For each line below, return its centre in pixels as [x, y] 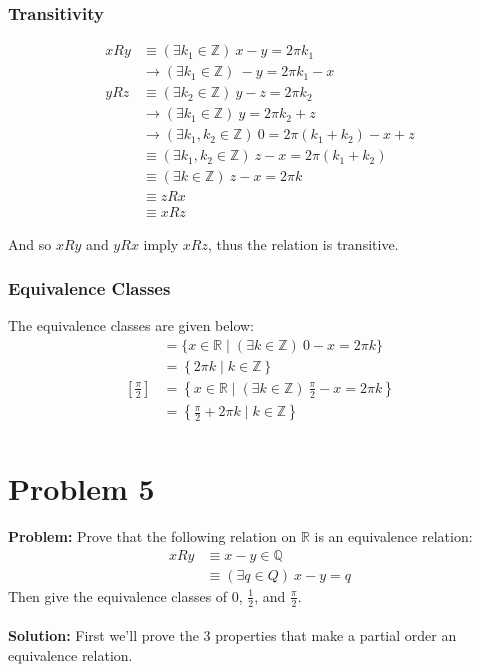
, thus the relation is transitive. [303, 243]
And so [30, 243]
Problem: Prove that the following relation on [152, 536]
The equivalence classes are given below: [131, 325]
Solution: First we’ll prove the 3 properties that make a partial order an [232, 635]
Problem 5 [81, 488]
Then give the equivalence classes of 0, [125, 595]
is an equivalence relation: [393, 536]
